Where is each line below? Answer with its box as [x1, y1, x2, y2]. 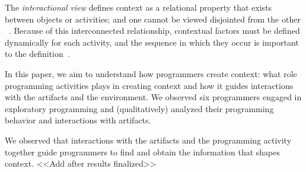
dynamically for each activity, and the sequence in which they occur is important [5, 36, 299, 48]
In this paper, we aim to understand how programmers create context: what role [5, 67, 297, 79]
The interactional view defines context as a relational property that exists [5, 1, 272, 13]
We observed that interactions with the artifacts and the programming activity [5, 133, 292, 146]
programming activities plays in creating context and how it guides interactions [5, 79, 294, 91]
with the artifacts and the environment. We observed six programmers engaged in [5, 91, 302, 103]
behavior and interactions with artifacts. [5, 114, 151, 126]
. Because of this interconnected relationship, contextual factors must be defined [9, 24, 300, 37]
